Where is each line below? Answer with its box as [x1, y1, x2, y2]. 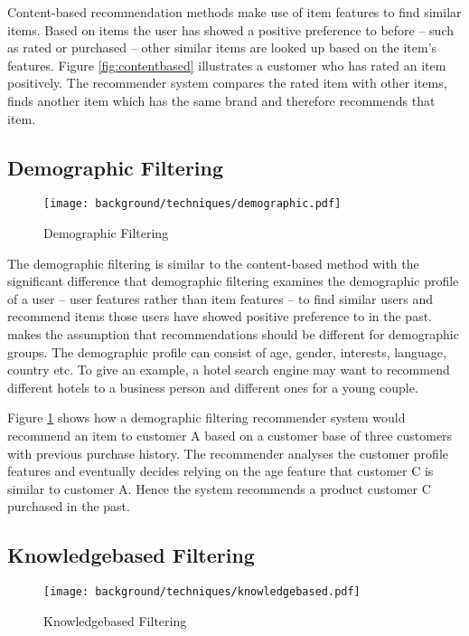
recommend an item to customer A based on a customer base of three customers [7, 425, 453, 444]
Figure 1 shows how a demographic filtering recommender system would [7, 408, 406, 427]
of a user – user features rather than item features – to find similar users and [7, 289, 434, 308]
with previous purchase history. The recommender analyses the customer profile [7, 443, 448, 462]
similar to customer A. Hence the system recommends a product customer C [7, 479, 431, 498]
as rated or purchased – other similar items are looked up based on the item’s [7, 38, 437, 57]
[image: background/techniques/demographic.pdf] [43, 197, 342, 211]
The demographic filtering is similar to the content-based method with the [7, 253, 419, 272]
